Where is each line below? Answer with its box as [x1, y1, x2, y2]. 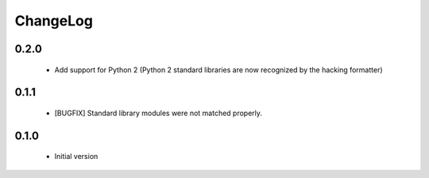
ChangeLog [14, 12, 93, 29]
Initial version [54, 152, 99, 161]
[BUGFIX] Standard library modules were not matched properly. [54, 108, 262, 118]
